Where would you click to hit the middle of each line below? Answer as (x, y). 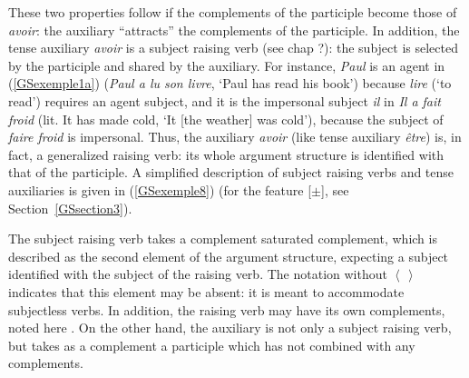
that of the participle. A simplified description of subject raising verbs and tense (231, 172)
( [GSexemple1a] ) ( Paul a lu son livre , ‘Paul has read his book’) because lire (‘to (230, 83)
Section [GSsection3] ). (70, 208)
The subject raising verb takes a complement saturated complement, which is (223, 239)
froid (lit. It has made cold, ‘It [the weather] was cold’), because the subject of (226, 119)
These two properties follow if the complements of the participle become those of (233, 12)
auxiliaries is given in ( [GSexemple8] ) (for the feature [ (160, 189)
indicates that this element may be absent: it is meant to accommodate (206, 291)
